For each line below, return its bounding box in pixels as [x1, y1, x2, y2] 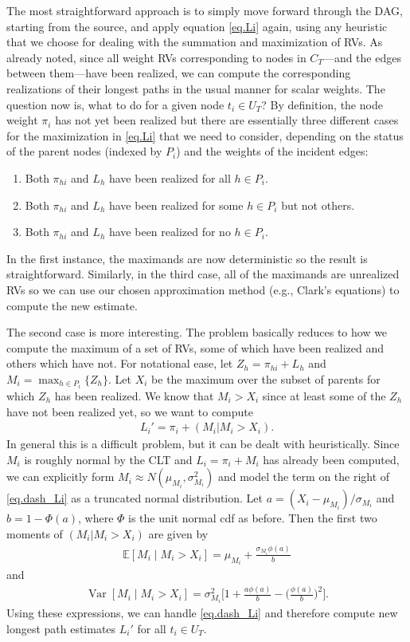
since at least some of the [262, 387, 386, 404]
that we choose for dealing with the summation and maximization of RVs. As [6, 33, 383, 50]
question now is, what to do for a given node [6, 96, 225, 112]
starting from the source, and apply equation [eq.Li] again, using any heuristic [6, 18, 388, 34]
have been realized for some [108, 196, 244, 213]
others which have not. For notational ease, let [6, 355, 233, 372]
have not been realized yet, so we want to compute [6, 403, 254, 419]
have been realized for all [108, 169, 231, 186]
